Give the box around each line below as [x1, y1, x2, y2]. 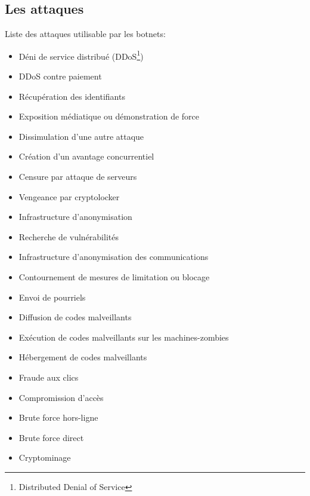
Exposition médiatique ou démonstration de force [18, 110, 200, 123]
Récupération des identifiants [18, 90, 125, 102]
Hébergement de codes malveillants [18, 351, 147, 363]
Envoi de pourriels [18, 290, 86, 303]
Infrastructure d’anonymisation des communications [18, 250, 209, 263]
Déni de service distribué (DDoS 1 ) [18, 48, 144, 62]
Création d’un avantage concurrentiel [18, 150, 154, 163]
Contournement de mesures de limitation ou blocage [18, 270, 210, 283]
